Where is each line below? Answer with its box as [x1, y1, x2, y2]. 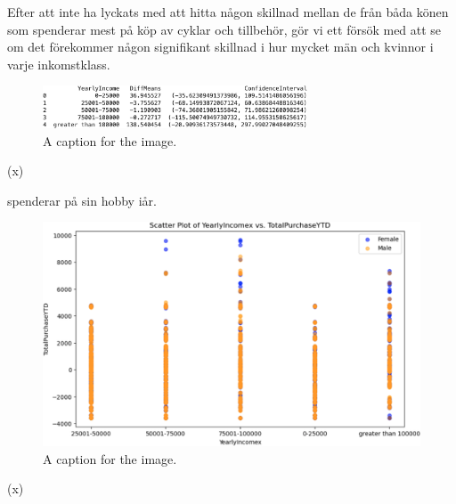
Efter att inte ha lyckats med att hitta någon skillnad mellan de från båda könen [7, 3, 449, 20]
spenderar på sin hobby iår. [7, 191, 157, 209]
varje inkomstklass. [7, 54, 110, 73]
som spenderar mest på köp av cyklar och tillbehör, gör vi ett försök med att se [7, 20, 442, 38]
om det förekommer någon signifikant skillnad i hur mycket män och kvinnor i [7, 37, 434, 56]
